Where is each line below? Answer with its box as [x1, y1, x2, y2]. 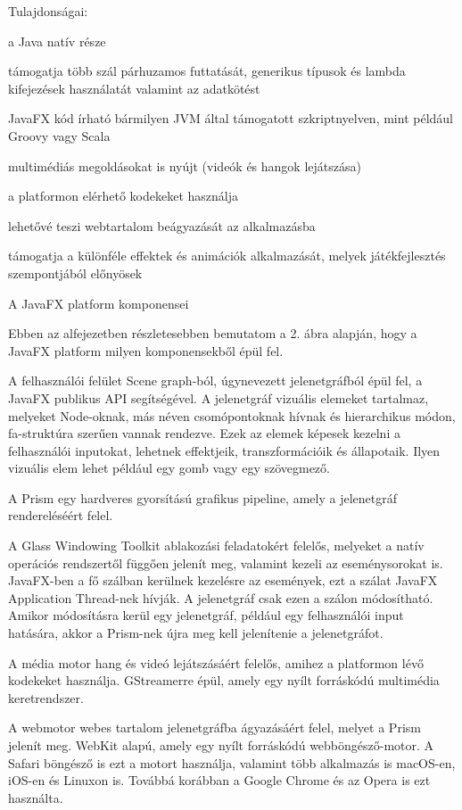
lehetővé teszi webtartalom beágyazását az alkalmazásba [8, 216, 316, 235]
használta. [8, 788, 63, 806]
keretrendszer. [8, 688, 84, 707]
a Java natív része [8, 31, 106, 50]
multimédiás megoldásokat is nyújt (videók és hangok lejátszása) [8, 156, 361, 175]
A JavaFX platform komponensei [8, 293, 189, 312]
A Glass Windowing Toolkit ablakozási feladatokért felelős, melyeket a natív [8, 536, 425, 555]
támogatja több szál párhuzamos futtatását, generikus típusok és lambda [8, 62, 406, 80]
